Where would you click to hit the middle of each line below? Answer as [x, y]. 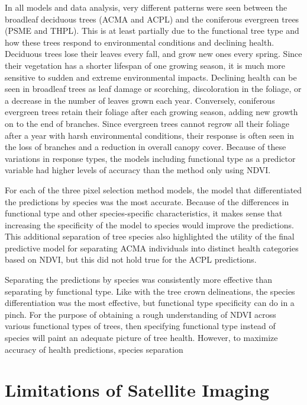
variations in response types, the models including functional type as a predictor [150, 158]
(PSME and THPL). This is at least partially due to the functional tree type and [152, 31]
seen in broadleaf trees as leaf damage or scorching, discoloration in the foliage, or [153, 89]
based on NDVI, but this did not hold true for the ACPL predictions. [131, 259]
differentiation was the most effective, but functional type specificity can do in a [150, 303]
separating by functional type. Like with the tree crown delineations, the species [150, 291]
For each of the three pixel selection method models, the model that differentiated [153, 189]
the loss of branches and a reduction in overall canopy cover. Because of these [146, 147]
